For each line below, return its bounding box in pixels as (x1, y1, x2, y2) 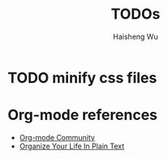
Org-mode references (7, 106, 158, 124)
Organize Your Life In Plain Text (19, 141, 125, 151)
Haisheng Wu (112, 32, 159, 41)
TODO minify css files (7, 68, 157, 87)
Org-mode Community (19, 132, 95, 142)
